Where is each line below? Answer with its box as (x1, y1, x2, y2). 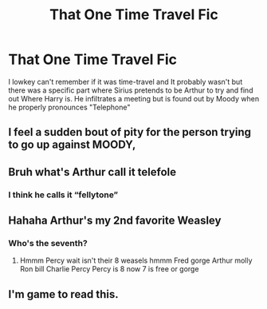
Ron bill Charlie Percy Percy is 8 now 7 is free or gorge (19, 264, 199, 274)
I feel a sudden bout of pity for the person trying (8, 125, 252, 139)
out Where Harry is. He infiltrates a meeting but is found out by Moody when (8, 93, 260, 103)
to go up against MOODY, (8, 138, 136, 152)
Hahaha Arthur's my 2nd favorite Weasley (8, 214, 222, 228)
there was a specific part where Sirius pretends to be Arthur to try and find (8, 85, 253, 95)
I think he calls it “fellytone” (8, 189, 118, 200)
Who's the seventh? (8, 237, 88, 248)
